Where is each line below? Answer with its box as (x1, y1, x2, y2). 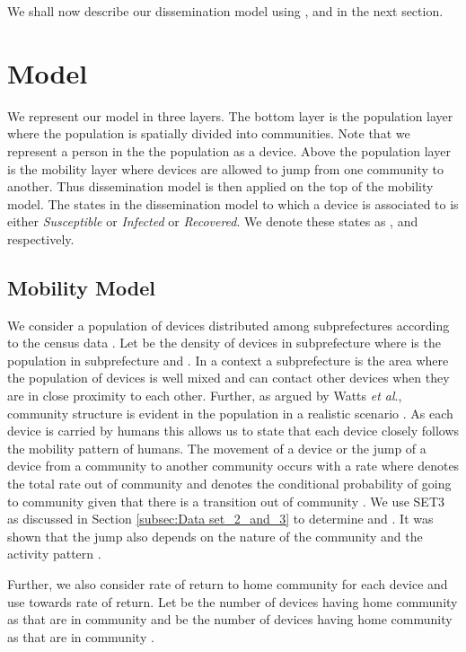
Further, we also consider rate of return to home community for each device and (7, 574, 448, 593)
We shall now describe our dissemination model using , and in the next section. (7, 2, 444, 20)
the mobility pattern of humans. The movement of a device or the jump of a (7, 438, 426, 457)
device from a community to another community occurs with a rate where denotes (7, 456, 460, 475)
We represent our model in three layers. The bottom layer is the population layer (7, 106, 453, 125)
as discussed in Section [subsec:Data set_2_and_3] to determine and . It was (7, 509, 434, 528)
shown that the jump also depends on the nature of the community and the (7, 526, 423, 545)
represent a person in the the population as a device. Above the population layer (7, 141, 451, 160)
